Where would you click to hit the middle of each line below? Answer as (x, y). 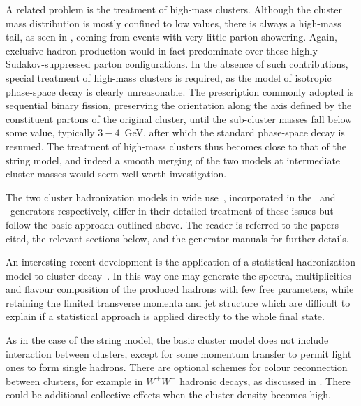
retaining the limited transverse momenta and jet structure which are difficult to (178, 302)
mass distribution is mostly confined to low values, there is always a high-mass (174, 23)
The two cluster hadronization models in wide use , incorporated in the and (171, 197)
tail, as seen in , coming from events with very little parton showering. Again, (171, 37)
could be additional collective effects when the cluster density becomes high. (168, 394)
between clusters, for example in (74, 380)
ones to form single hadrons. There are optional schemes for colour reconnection (177, 367)
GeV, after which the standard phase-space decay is (235, 132)
